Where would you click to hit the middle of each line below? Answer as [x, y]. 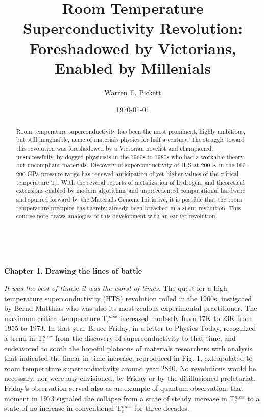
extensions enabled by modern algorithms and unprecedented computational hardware [131, 191]
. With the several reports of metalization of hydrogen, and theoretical [151, 182]
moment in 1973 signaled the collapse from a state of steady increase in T [119, 398]
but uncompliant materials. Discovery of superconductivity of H [101, 165]
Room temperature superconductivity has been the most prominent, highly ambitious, [131, 131]
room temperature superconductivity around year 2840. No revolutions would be [130, 368]
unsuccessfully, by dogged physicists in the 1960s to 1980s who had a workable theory [130, 156]
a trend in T [23, 338]
